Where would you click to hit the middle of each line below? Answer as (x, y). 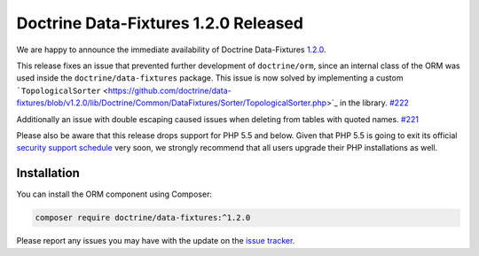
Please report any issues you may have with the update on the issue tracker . (156, 241)
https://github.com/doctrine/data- (170, 90)
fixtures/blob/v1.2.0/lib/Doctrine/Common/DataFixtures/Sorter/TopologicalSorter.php (172, 103)
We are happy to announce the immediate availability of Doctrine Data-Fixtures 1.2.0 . (172, 50)
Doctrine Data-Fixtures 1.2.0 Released (160, 23)
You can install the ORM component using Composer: (114, 194)
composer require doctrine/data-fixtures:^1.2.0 (143, 218)
